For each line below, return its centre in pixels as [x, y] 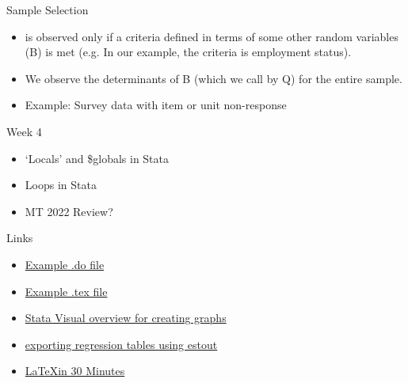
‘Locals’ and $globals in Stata [97, 158]
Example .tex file [66, 291]
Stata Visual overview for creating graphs [126, 318]
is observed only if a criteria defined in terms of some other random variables [212, 36]
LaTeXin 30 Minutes [75, 371]
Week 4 [24, 131]
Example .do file [65, 264]
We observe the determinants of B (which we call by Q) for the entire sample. [214, 78]
